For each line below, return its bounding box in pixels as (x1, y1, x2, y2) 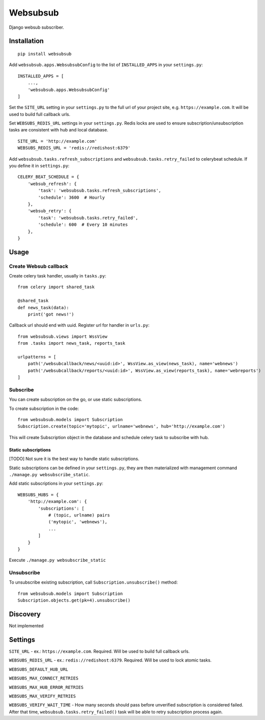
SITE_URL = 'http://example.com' (18, 138, 97, 144)
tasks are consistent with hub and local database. (9, 127, 108, 133)
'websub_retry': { (27, 208, 72, 214)
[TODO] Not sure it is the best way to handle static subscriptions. (9, 456, 140, 462)
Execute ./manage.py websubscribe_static (9, 557, 106, 563)
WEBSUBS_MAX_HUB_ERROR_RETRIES (9, 684, 84, 690)
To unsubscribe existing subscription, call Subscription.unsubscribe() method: (9, 579, 178, 585)
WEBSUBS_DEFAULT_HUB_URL (9, 666, 68, 672)
